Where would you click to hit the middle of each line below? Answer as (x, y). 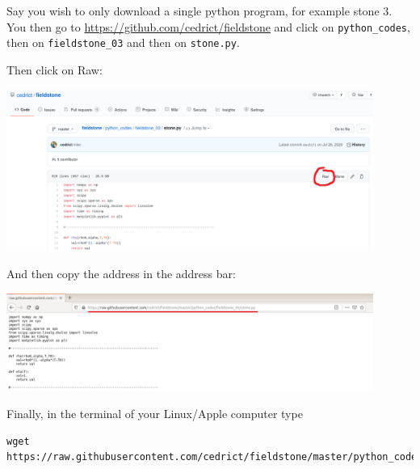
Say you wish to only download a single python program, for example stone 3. (199, 11)
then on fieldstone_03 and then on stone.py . (123, 42)
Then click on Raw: (55, 69)
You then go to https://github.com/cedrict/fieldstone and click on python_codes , (208, 26)
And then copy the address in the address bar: (121, 274)
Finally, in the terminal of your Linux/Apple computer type (155, 413)
